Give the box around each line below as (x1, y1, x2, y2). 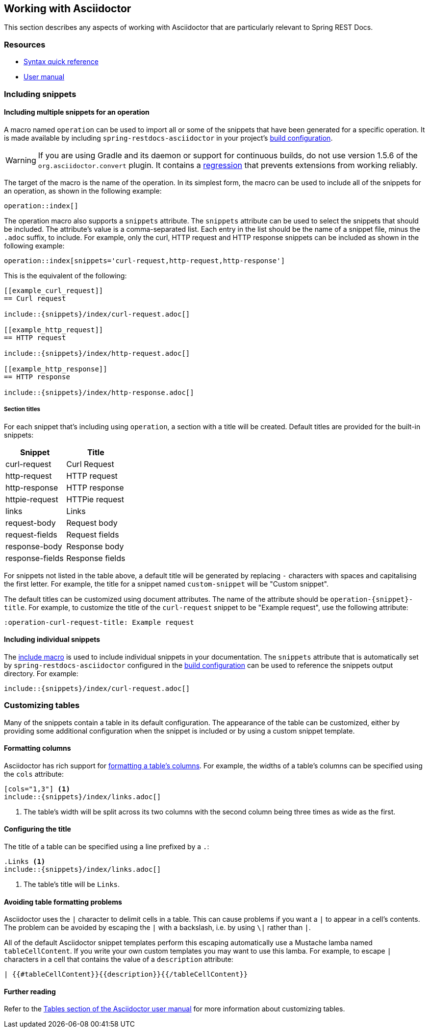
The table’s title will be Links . (24, 880, 120, 888)
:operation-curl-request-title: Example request (4, 618, 194, 626)
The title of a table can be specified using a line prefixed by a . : (4, 842, 209, 851)
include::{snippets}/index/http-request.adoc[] (4, 349, 190, 357)
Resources (4, 39, 46, 49)
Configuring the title (4, 825, 71, 834)
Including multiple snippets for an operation (4, 108, 150, 117)
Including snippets (4, 89, 76, 99)
